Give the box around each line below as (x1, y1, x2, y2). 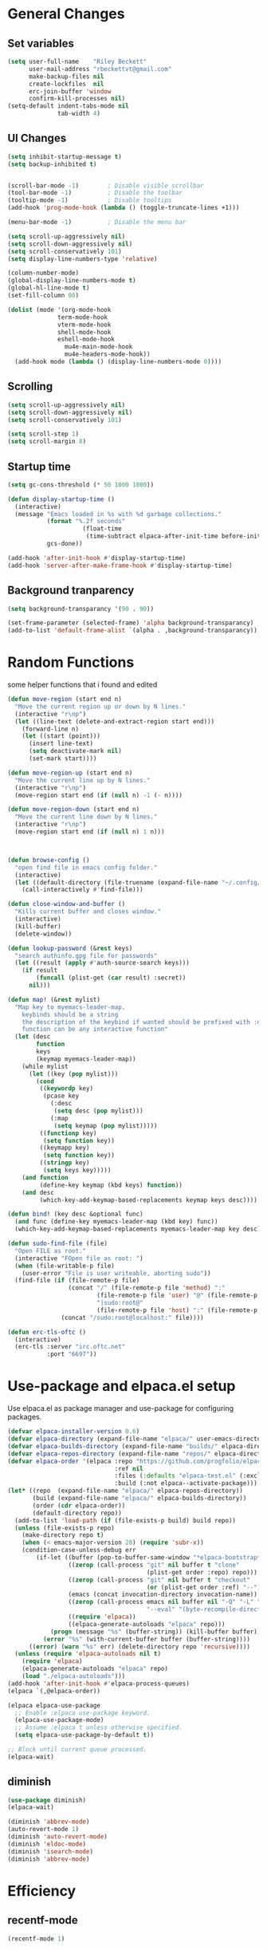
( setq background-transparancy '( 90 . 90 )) (7, 605, 155, 613)
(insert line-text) (28, 739, 93, 748)
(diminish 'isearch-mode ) (7, 1847, 93, 1855)
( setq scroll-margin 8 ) (7, 438, 87, 446)
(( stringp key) (39, 1159, 90, 1167)
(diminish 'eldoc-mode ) (7, 1840, 87, 1848)
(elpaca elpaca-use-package (7, 1701, 101, 1709)
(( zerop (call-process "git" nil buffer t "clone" (68, 1561, 240, 1569)
